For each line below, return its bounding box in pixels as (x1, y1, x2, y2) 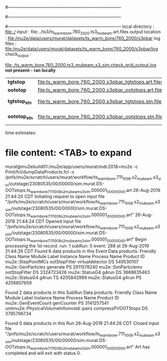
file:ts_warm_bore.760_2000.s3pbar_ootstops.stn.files (37, 113, 166, 120)
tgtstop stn (7, 97, 32, 105)
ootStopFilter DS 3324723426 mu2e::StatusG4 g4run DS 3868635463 (5, 270, 150, 275)
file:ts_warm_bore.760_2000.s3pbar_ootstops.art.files (37, 87, 165, 93)
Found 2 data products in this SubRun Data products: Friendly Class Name (5, 289, 158, 295)
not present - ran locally (5, 67, 56, 73)
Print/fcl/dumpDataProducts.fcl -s (5, 169, 75, 175)
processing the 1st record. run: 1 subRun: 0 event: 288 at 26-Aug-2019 (5, 243, 149, 249)
